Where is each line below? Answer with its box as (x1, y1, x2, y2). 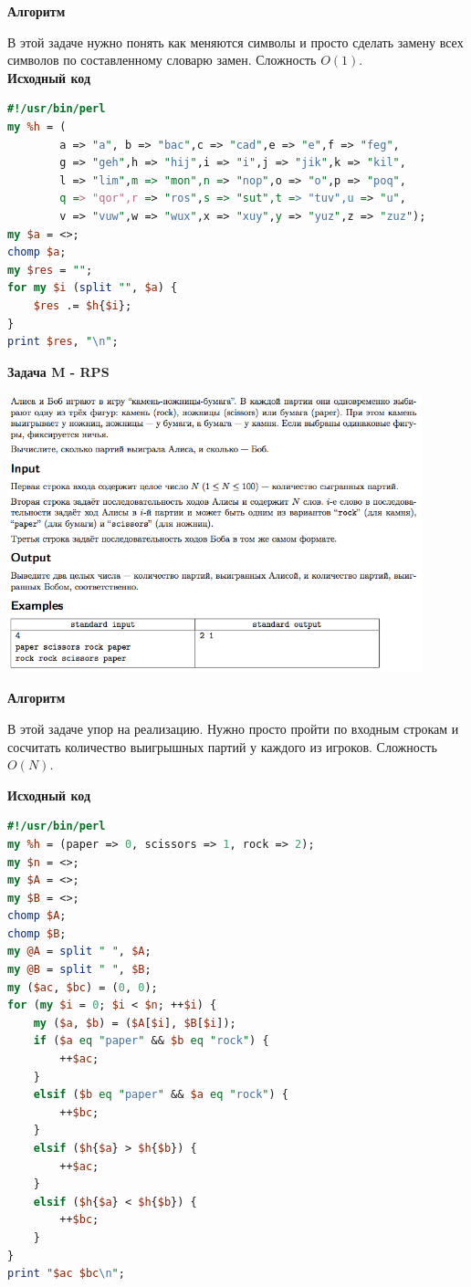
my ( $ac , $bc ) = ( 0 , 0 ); (7, 980, 158, 994)
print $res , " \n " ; (7, 335, 119, 349)
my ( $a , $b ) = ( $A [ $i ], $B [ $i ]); (33, 1016, 236, 1030)
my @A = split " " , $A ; (7, 945, 152, 958)
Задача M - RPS (7, 361, 110, 381)
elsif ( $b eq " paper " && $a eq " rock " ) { (33, 1088, 289, 1102)
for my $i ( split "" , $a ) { (7, 281, 178, 295)
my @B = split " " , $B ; (7, 963, 152, 977)
